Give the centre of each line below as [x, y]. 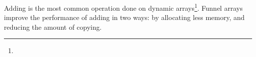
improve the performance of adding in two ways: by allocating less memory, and [124, 17]
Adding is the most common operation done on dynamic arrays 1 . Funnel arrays [123, 7]
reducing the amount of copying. [53, 27]
